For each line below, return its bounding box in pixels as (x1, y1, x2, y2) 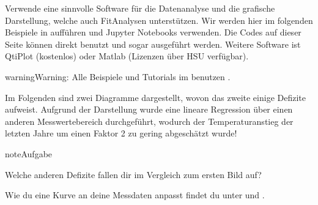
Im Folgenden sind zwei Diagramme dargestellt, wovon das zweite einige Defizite (5, 91, 306, 103)
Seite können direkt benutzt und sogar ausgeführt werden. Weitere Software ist (5, 37, 301, 50)
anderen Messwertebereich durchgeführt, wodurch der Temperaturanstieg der (5, 114, 294, 127)
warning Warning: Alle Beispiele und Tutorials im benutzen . (5, 70, 231, 83)
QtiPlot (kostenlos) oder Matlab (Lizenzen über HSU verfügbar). (5, 50, 249, 62)
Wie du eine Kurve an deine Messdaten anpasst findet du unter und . (5, 188, 265, 201)
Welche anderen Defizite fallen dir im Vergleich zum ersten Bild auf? (5, 168, 262, 181)
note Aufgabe (5, 147, 53, 160)
